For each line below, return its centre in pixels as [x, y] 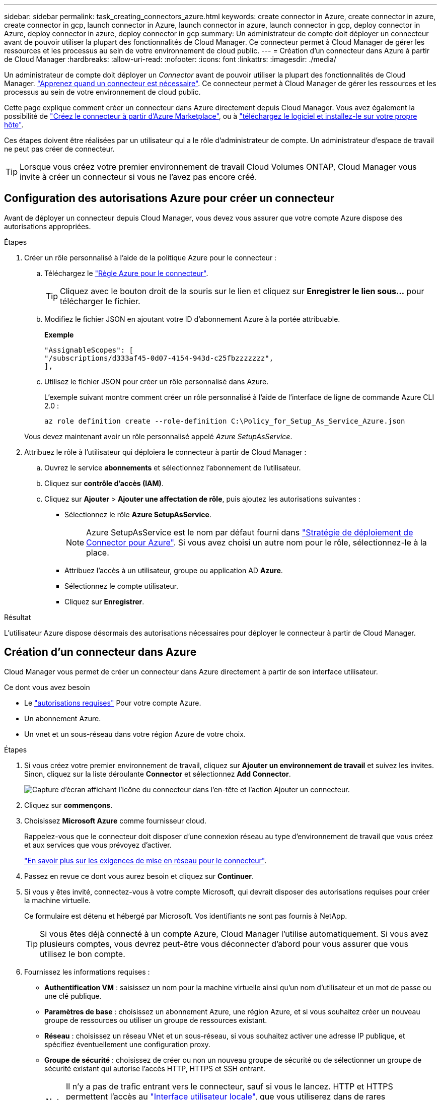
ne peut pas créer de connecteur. [59, 149]
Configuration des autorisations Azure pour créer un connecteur [169, 198]
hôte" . [14, 125]
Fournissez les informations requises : [87, 972]
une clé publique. [73, 996]
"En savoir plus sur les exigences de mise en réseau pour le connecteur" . [145, 860]
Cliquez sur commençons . [68, 805]
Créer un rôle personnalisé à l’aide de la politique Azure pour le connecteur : [151, 257]
